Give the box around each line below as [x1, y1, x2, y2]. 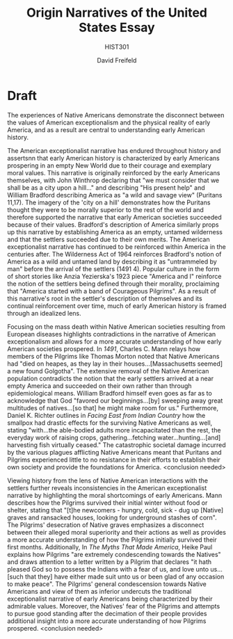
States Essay [79, 19, 155, 35]
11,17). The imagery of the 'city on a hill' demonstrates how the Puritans [7, 198, 211, 207]
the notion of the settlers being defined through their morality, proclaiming [7, 280, 220, 288]
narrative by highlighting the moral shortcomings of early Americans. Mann [7, 491, 223, 499]
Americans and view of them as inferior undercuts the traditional [7, 587, 192, 595]
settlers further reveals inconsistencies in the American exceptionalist [7, 483, 207, 492]
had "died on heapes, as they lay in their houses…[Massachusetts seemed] [7, 359, 223, 368]
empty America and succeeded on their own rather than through [7, 381, 193, 390]
